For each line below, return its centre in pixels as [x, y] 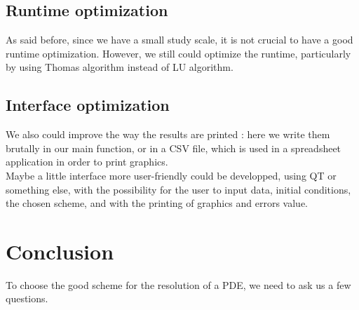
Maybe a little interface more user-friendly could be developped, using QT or [171, 175]
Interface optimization [88, 105]
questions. [27, 298]
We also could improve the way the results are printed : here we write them [168, 134]
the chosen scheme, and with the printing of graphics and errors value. [157, 203]
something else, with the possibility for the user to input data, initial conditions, [178, 189]
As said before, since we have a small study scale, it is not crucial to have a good [179, 40]
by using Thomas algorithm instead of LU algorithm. [120, 67]
